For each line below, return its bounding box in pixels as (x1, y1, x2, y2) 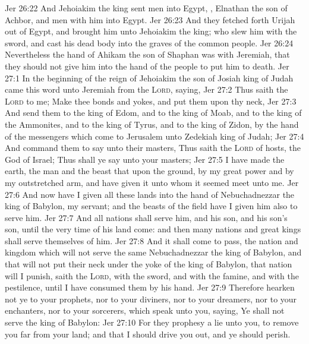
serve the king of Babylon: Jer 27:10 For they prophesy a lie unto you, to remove (5, 316, 299, 329)
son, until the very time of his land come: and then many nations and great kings (5, 223, 301, 235)
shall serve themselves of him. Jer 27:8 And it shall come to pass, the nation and (5, 234, 298, 247)
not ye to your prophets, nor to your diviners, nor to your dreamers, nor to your (5, 292, 297, 305)
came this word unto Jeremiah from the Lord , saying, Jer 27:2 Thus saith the (5, 83, 288, 96)
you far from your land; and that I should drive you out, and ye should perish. (5, 327, 291, 340)
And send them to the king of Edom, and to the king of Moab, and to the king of (5, 106, 302, 119)
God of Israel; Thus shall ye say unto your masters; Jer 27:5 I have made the (5, 153, 285, 165)
